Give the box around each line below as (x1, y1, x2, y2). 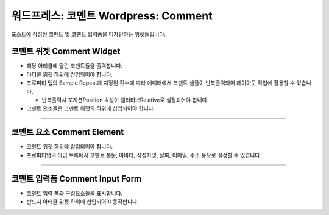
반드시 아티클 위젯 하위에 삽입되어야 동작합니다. (26, 198, 140, 205)
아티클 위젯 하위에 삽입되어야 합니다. (26, 71, 113, 78)
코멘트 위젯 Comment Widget (11, 46, 121, 57)
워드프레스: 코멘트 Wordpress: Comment (11, 9, 213, 23)
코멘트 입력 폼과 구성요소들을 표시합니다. (26, 189, 123, 197)
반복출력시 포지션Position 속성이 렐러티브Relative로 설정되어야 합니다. (41, 96, 209, 104)
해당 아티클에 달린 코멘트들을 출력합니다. (26, 62, 123, 69)
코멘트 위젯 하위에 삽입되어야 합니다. (26, 143, 113, 150)
